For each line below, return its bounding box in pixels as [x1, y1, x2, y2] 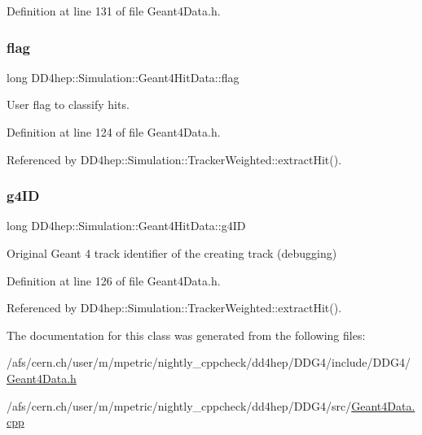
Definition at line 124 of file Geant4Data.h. [7, 124, 221, 140]
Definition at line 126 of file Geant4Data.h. [7, 272, 221, 289]
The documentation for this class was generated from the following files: [7, 326, 366, 343]
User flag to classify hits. [7, 96, 130, 113]
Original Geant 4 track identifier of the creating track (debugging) [7, 245, 337, 261]
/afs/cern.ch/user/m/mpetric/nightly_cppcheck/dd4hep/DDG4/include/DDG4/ [7, 354, 411, 371]
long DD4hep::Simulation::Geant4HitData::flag [7, 68, 240, 85]
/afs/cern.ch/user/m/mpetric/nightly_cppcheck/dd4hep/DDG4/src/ [7, 397, 352, 414]
